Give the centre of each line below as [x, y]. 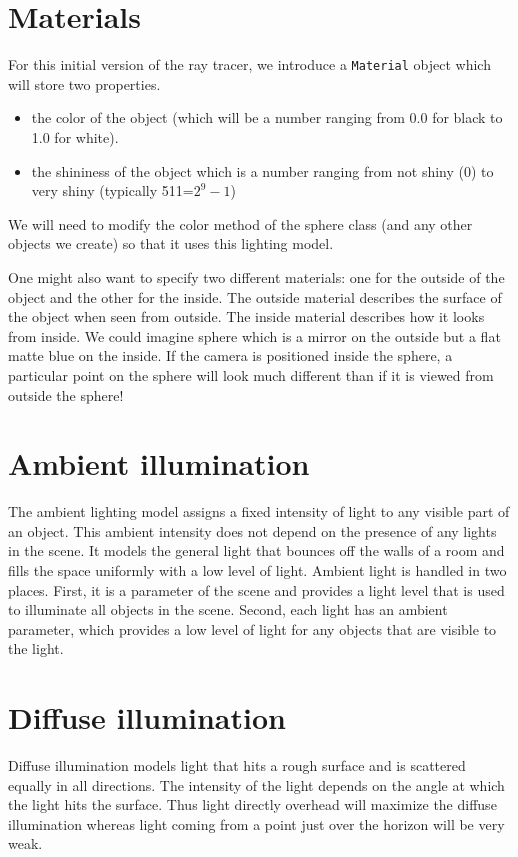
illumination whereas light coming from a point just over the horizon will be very [256, 823]
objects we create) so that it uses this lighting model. [171, 243]
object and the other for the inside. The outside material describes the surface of [255, 296]
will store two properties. [84, 83]
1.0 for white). [75, 136]
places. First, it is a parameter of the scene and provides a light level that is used [256, 589]
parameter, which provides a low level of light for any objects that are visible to [252, 628]
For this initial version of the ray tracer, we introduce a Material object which [249, 64]
